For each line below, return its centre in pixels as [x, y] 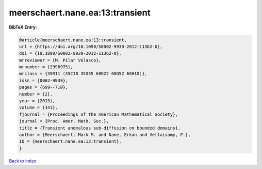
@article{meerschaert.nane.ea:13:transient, [73, 40]
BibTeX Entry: [23, 27]
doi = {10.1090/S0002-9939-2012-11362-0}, [70, 54]
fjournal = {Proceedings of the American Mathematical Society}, [98, 114]
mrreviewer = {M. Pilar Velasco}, [60, 60]
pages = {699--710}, [43, 87]
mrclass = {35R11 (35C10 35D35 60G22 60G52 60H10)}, [83, 74]
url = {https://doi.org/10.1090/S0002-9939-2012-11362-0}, [91, 46]
